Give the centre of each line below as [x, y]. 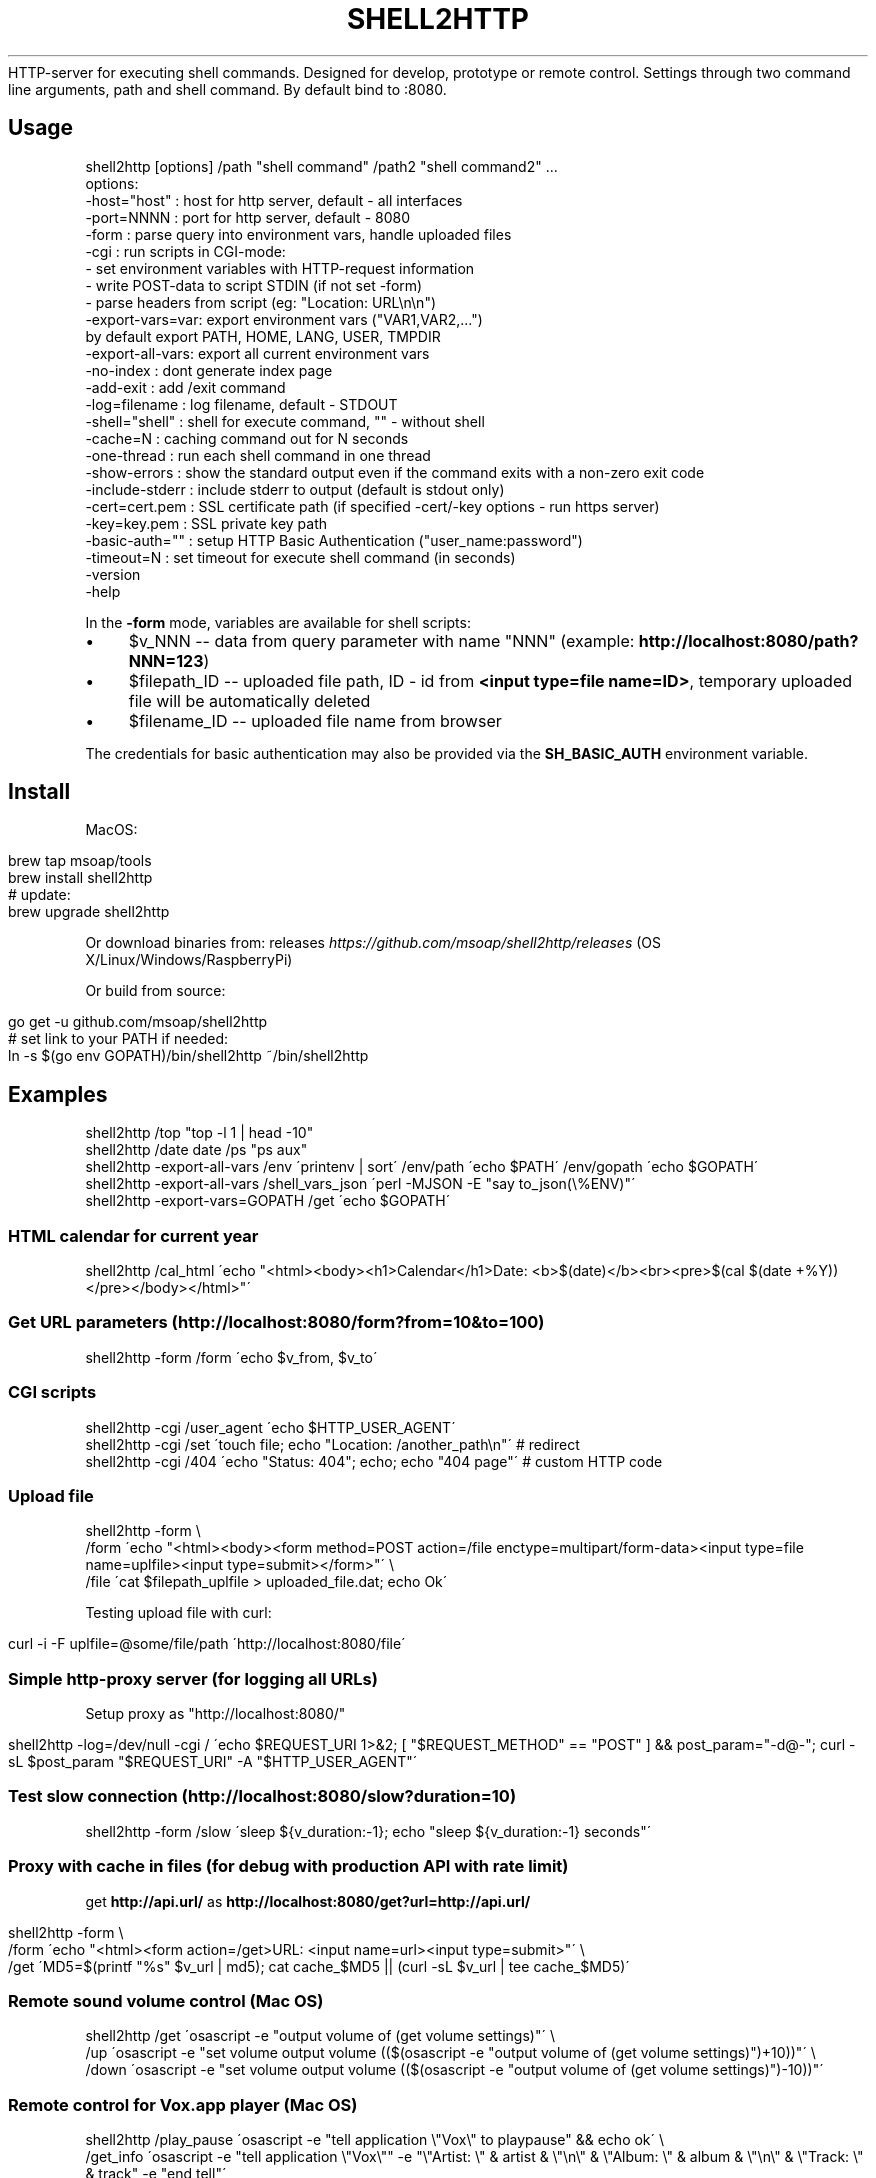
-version [113, 574]
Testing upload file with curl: [178, 1613]
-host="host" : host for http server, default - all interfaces [274, 200]
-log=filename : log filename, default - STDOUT [241, 404]
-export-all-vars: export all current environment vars [257, 353]
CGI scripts [52, 1392]
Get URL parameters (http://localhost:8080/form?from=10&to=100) [276, 1322]
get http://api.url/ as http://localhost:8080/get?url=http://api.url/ [308, 1901]
